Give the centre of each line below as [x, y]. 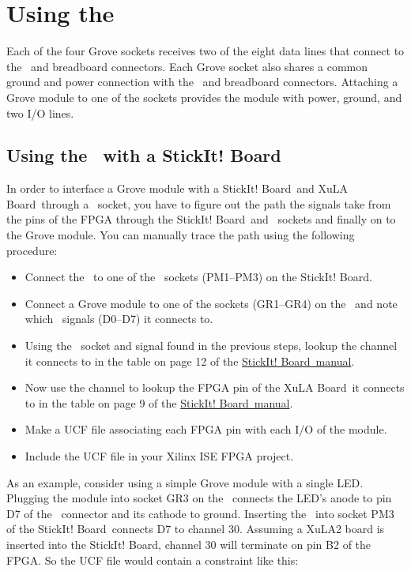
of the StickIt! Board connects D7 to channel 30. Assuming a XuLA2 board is [196, 529]
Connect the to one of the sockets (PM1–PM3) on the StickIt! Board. [198, 277]
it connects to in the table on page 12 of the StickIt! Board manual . [190, 361]
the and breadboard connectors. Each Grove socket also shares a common [187, 66]
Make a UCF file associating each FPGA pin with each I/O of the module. [206, 429]
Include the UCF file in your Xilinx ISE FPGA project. [159, 456]
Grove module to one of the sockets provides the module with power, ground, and [204, 97]
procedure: [32, 250]
